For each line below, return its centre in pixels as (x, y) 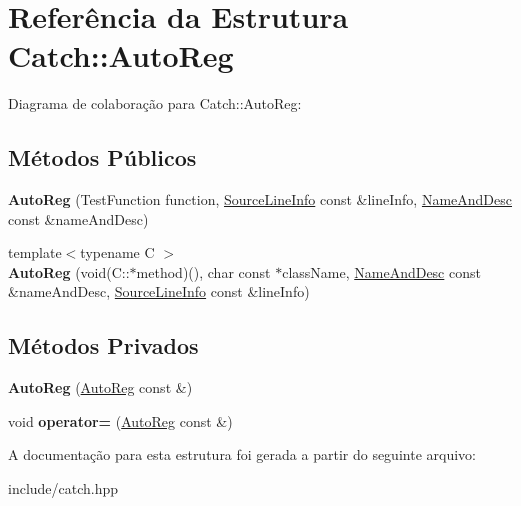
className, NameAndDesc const (381, 271)
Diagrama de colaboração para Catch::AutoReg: (155, 103)
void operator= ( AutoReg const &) (120, 420)
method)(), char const (203, 271)
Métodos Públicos (102, 157)
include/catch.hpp (63, 488)
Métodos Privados (103, 345)
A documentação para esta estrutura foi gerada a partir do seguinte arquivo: (242, 454)
